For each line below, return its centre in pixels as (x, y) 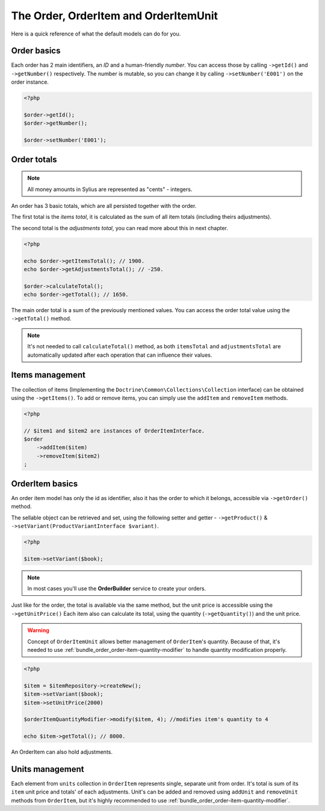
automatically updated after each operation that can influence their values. (120, 355)
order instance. (30, 82)
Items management (48, 375)
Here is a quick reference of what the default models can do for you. (96, 34)
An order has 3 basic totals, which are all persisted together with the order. (104, 205)
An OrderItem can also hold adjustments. (62, 752)
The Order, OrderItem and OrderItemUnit (115, 16)
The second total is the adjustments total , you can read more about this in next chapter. (119, 228)
